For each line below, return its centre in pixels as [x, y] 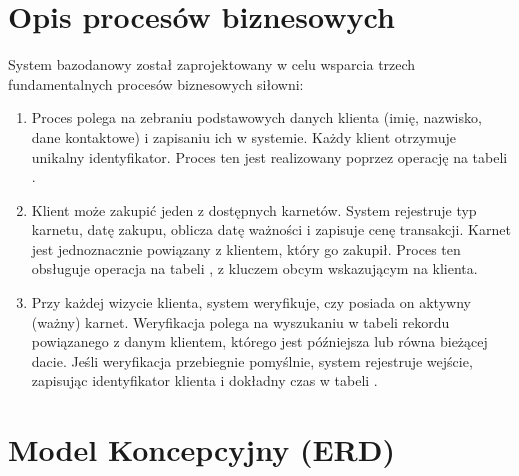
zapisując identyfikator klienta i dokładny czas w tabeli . [204, 380]
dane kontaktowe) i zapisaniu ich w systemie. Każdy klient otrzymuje [243, 136]
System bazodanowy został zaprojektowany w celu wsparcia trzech [212, 64]
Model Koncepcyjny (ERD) [201, 449]
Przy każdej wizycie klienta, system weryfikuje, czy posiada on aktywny [251, 302]
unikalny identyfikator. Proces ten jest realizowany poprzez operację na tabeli [269, 156]
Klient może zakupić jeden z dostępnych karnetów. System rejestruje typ [254, 209]
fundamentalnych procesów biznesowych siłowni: [156, 83]
